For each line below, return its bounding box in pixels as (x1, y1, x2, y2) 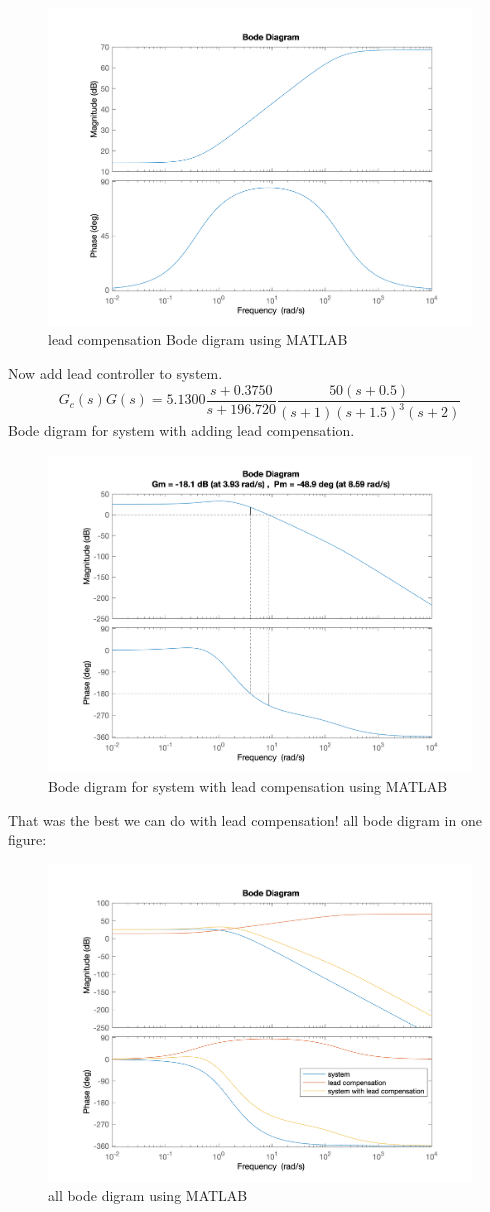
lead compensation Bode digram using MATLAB (48, 329, 348, 350)
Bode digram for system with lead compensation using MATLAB (48, 776, 448, 797)
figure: (8, 829, 47, 850)
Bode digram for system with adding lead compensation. (8, 420, 355, 441)
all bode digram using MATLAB (48, 1185, 248, 1206)
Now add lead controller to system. (8, 363, 223, 384)
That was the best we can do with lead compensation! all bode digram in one (8, 809, 482, 830)
